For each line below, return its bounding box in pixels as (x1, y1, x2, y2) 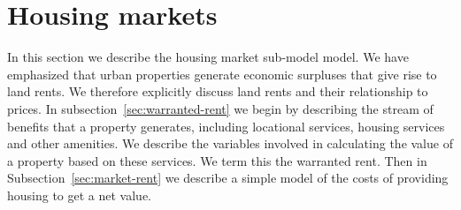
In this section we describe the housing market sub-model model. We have (7, 48, 409, 66)
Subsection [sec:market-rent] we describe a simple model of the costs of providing (7, 169, 449, 187)
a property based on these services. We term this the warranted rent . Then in (7, 151, 427, 169)
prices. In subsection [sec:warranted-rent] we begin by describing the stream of (7, 99, 434, 117)
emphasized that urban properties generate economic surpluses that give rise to (7, 64, 437, 83)
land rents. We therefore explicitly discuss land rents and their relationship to (7, 82, 428, 101)
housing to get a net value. (7, 185, 152, 204)
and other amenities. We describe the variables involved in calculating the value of (7, 134, 453, 153)
